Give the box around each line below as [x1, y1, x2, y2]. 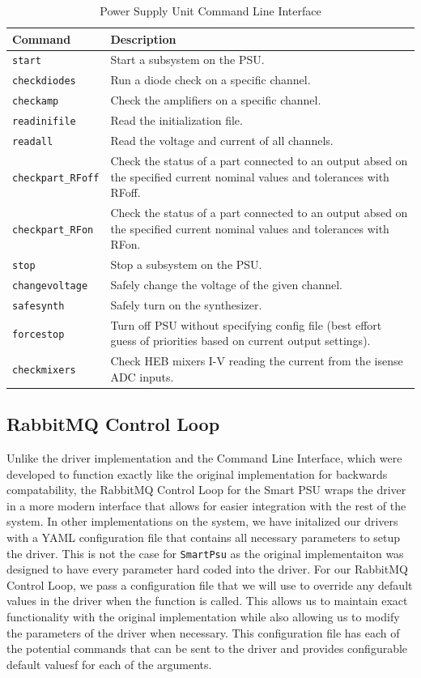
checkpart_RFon [12, 224, 94, 236]
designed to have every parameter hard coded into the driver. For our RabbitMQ [6, 561, 408, 578]
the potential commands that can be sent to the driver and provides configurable [6, 640, 408, 657]
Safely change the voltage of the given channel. [110, 275, 342, 292]
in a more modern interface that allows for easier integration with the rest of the [6, 497, 406, 514]
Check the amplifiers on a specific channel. [110, 92, 321, 109]
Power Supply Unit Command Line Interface [100, 2, 321, 19]
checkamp [12, 96, 59, 108]
